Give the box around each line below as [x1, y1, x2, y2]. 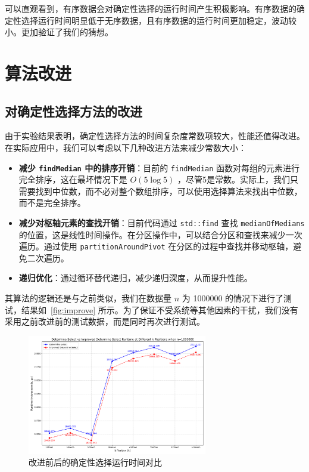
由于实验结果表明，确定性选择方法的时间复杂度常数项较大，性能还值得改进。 [5, 129, 305, 142]
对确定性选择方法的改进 [5, 101, 142, 120]
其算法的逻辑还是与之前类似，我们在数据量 [5, 292, 171, 304]
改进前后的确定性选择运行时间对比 [29, 456, 162, 468]
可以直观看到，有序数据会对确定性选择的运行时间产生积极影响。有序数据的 [5, 2, 296, 14]
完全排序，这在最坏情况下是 [18, 173, 127, 186]
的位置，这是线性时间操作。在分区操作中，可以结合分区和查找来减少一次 [18, 228, 302, 240]
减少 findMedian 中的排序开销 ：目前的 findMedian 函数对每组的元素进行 [18, 161, 300, 174]
